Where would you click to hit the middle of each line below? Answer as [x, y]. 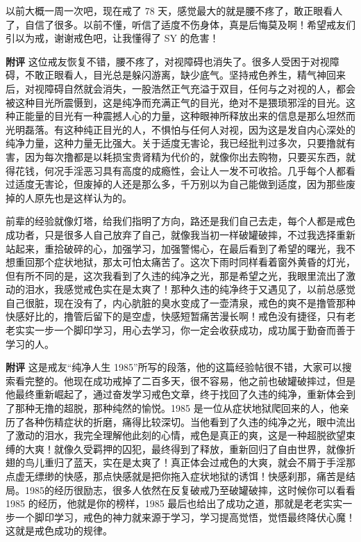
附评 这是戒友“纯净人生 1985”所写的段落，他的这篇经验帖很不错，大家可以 [174, 367]
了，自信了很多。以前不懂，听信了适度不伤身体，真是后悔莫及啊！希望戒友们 [180, 24]
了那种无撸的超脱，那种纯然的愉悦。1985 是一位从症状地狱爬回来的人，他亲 [177, 408]
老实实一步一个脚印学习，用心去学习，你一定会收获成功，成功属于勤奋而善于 [180, 330]
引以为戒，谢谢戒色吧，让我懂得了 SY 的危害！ [112, 38]
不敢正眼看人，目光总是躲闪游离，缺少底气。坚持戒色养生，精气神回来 [185, 75]
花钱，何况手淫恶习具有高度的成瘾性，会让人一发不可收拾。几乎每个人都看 [185, 170]
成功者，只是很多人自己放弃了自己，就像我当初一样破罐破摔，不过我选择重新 [180, 234]
